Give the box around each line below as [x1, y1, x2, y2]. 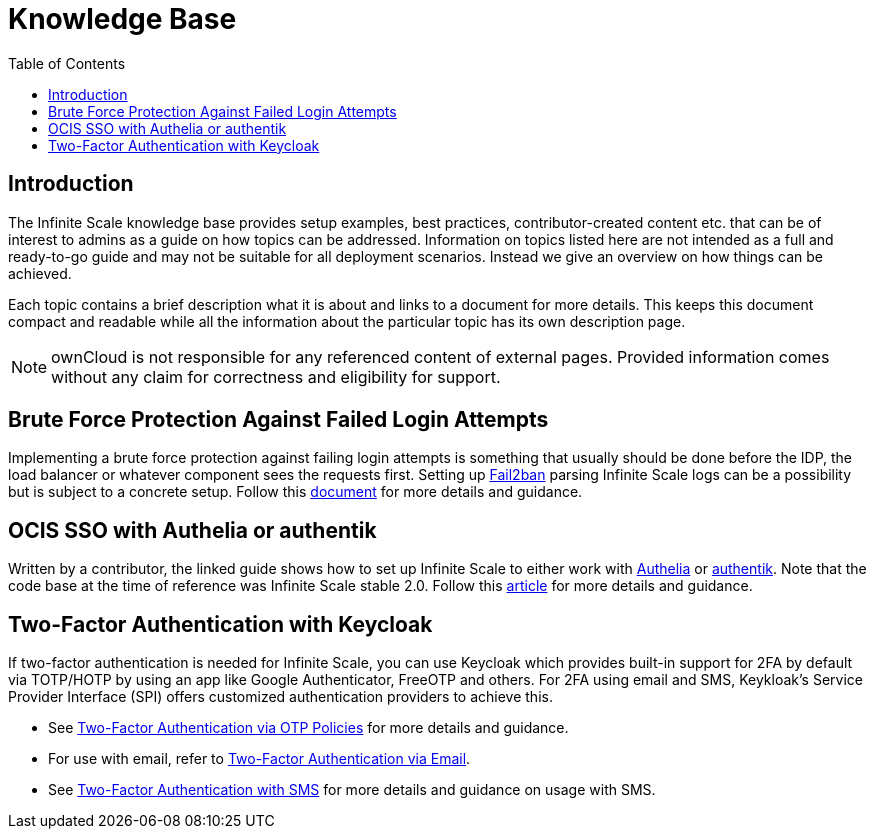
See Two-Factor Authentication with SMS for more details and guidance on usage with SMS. [48, 781, 656, 799]
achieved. [8, 264, 72, 282]
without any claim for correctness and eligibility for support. [51, 366, 501, 387]
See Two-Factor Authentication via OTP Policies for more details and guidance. [48, 719, 569, 737]
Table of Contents [8, 54, 126, 72]
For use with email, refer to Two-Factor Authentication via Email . [48, 750, 471, 768]
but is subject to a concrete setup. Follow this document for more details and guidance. [8, 483, 583, 501]
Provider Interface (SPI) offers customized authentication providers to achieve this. [8, 688, 553, 706]
